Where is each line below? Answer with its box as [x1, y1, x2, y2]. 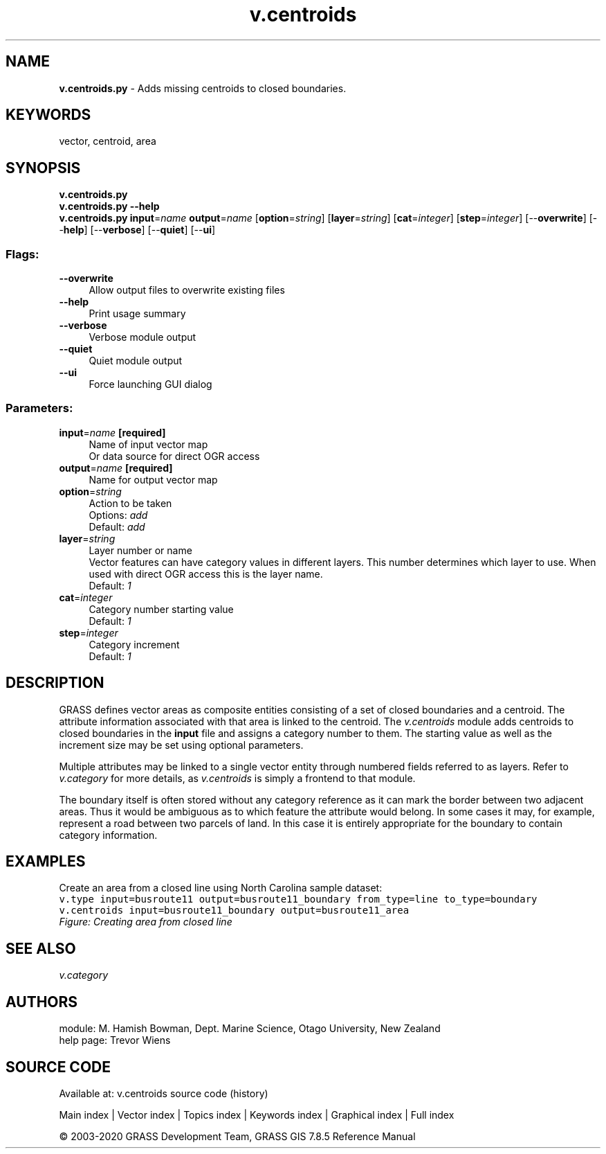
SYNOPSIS [6, 159, 81, 177]
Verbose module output [89, 331, 196, 344]
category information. [59, 828, 158, 841]
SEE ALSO [6, 939, 76, 957]
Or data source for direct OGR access [89, 450, 260, 462]
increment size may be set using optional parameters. [59, 738, 304, 751]
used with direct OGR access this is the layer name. [89, 567, 323, 580]
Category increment [89, 638, 180, 650]
